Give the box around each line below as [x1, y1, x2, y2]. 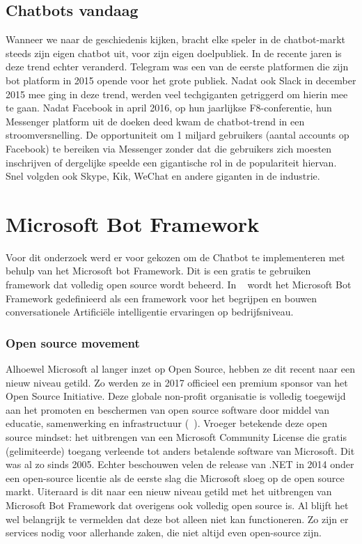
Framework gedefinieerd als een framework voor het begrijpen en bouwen [6, 290, 317, 305]
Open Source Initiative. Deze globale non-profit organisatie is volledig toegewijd [6, 389, 346, 403]
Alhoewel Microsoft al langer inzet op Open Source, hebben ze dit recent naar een [6, 362, 355, 376]
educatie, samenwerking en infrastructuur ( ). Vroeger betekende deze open [6, 416, 328, 430]
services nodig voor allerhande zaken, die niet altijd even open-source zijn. [6, 525, 322, 540]
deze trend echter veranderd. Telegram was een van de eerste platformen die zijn [6, 59, 349, 74]
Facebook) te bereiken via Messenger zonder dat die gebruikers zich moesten [6, 141, 332, 155]
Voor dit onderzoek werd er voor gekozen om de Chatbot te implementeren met [6, 249, 345, 264]
